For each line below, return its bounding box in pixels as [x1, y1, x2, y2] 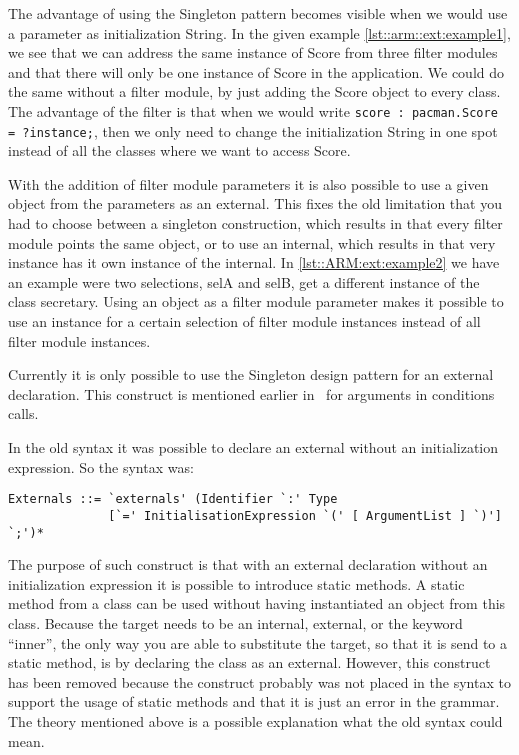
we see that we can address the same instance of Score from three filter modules [8, 42, 498, 63]
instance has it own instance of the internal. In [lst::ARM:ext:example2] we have [8, 252, 500, 273]
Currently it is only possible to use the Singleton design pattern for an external [8, 364, 494, 385]
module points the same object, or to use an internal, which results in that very [8, 232, 496, 253]
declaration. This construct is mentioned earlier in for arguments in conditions [8, 383, 495, 404]
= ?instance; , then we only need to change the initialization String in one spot [8, 120, 498, 141]
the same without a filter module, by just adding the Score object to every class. [8, 81, 501, 102]
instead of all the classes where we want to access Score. [8, 140, 351, 161]
